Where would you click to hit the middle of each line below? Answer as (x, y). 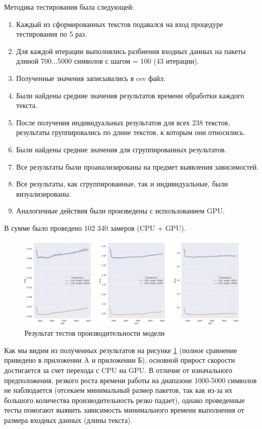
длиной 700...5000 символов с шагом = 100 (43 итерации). (108, 61)
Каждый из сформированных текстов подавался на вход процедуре (120, 24)
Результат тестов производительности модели (95, 333)
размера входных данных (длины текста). (68, 420)
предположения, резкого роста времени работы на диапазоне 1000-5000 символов (130, 380)
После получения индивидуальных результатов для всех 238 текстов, (123, 122)
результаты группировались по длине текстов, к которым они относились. (131, 132)
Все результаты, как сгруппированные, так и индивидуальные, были (122, 184)
